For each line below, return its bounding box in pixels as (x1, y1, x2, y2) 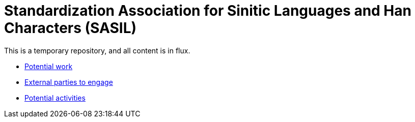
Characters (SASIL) (4, 19, 137, 37)
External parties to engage (24, 77, 113, 86)
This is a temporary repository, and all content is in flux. (4, 46, 190, 55)
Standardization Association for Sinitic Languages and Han (4, 2, 411, 19)
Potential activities (24, 93, 86, 102)
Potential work (24, 62, 73, 71)
